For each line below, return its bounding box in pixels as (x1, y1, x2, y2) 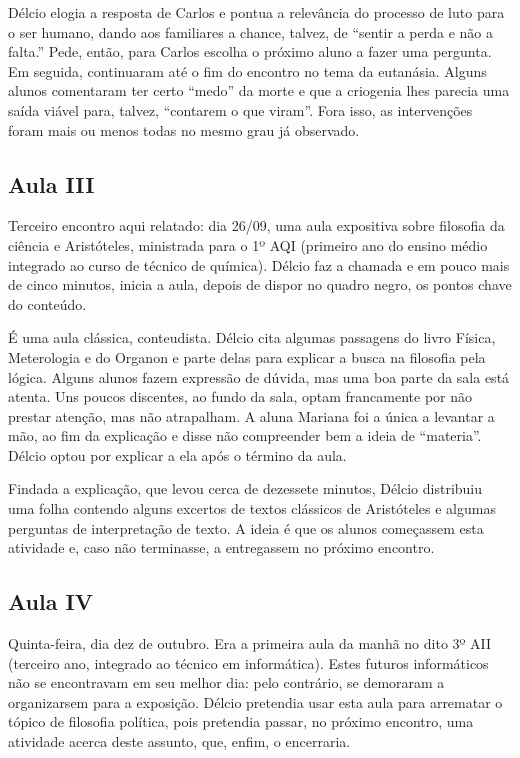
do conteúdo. (8, 293, 87, 314)
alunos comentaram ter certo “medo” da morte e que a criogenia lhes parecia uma (8, 80, 510, 101)
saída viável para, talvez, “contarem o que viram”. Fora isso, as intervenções (8, 99, 473, 120)
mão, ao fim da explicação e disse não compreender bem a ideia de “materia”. (8, 425, 482, 446)
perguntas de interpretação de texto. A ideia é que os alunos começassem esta (8, 517, 484, 538)
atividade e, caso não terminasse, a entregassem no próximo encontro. (8, 537, 435, 558)
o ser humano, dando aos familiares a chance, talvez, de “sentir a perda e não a (8, 21, 493, 42)
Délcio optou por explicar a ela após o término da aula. (8, 444, 347, 465)
